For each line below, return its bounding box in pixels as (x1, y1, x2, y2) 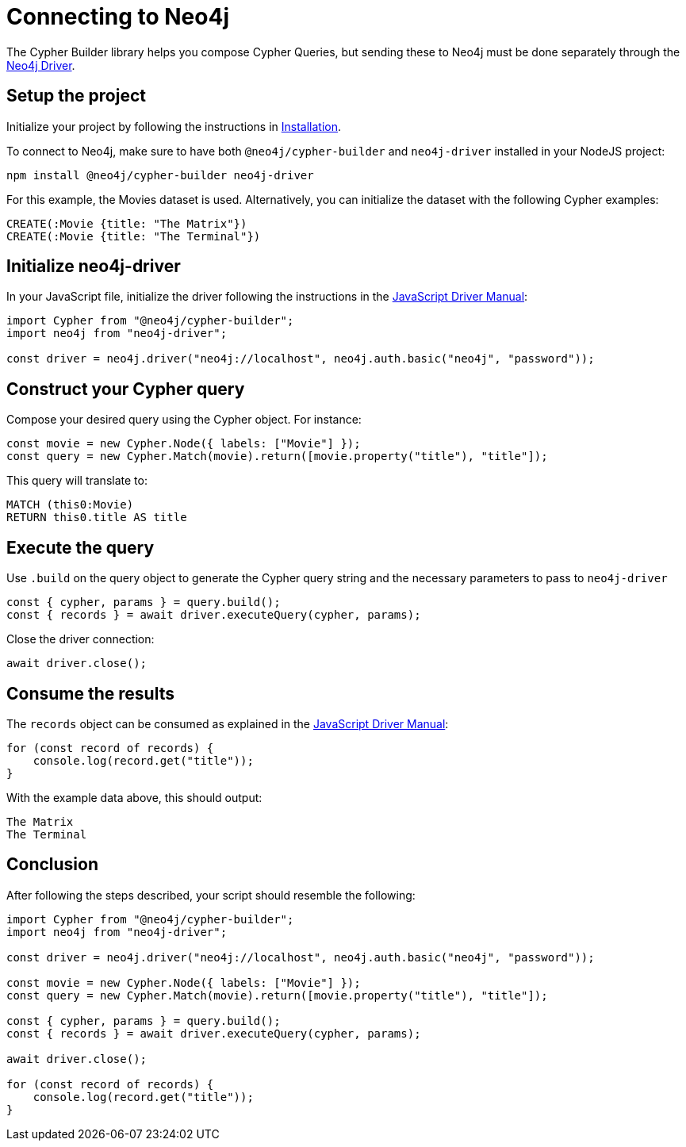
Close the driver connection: (6, 632, 155, 646)
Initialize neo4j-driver (6, 256, 181, 277)
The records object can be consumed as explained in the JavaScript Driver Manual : (6, 716, 449, 731)
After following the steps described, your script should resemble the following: (6, 888, 416, 902)
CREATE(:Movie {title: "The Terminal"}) (6, 229, 261, 243)
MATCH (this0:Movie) (6, 498, 134, 512)
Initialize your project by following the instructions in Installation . (6, 119, 342, 133)
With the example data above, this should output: (6, 790, 263, 804)
